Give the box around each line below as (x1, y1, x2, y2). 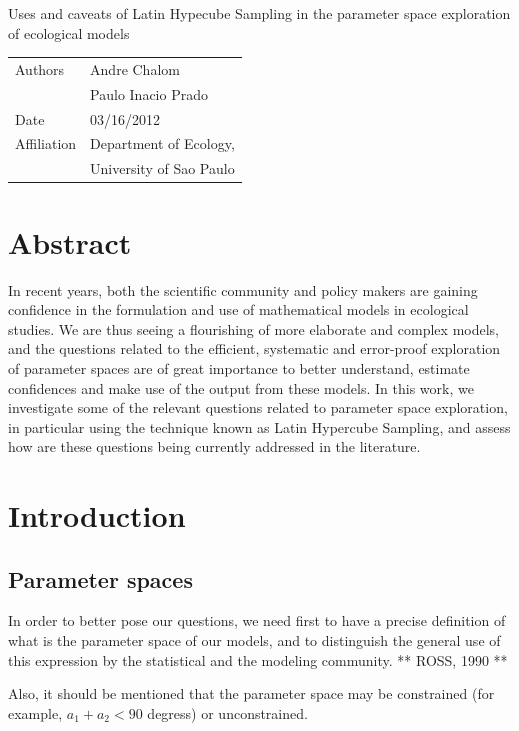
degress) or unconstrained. (147, 702, 308, 723)
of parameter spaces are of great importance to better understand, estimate (8, 357, 470, 378)
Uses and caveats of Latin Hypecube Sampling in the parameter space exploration (8, 3, 511, 23)
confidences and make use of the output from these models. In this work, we (8, 377, 474, 398)
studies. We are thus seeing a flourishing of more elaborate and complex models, (8, 318, 499, 339)
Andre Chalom (90, 58, 180, 79)
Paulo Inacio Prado (90, 83, 208, 104)
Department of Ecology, (90, 133, 235, 154)
